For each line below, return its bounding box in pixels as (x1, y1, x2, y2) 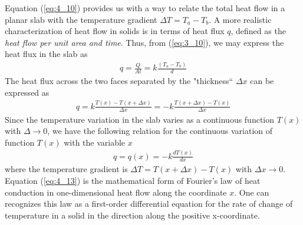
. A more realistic (209, 13, 272, 25)
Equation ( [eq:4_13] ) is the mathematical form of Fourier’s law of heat (5, 174, 261, 187)
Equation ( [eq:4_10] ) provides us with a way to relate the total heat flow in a (5, 2, 285, 14)
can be (250, 75, 274, 87)
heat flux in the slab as (5, 48, 88, 60)
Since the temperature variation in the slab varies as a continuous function (5, 113, 275, 125)
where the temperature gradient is (5, 163, 128, 175)
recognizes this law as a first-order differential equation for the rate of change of (5, 197, 293, 210)
